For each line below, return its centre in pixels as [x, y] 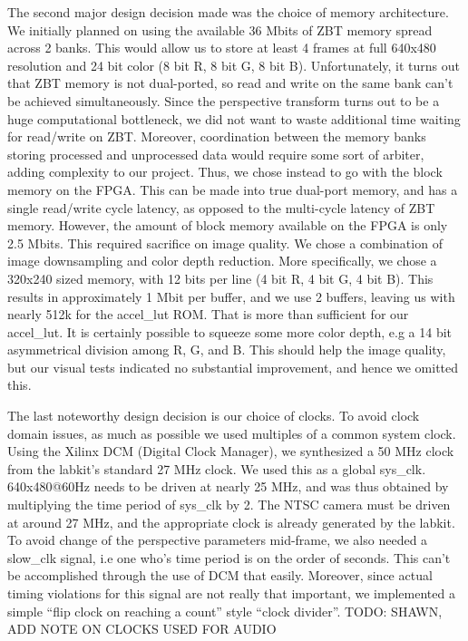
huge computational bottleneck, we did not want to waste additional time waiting [234, 118]
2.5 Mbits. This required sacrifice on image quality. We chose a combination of [225, 243]
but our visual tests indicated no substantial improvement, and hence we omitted [233, 367]
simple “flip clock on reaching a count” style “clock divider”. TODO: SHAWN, [225, 611]
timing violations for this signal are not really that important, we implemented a [231, 593]
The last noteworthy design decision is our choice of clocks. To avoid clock [214, 416]
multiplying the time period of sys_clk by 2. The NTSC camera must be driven [229, 505]
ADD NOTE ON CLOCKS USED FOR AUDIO [142, 629]
